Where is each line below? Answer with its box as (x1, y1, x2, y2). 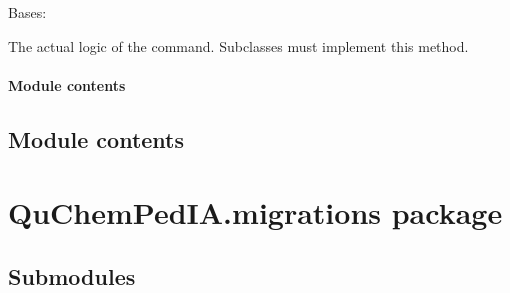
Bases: (8, 2, 47, 22)
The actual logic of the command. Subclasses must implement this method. (8, 35, 469, 56)
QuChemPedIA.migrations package (8, 192, 503, 233)
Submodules (8, 260, 136, 291)
